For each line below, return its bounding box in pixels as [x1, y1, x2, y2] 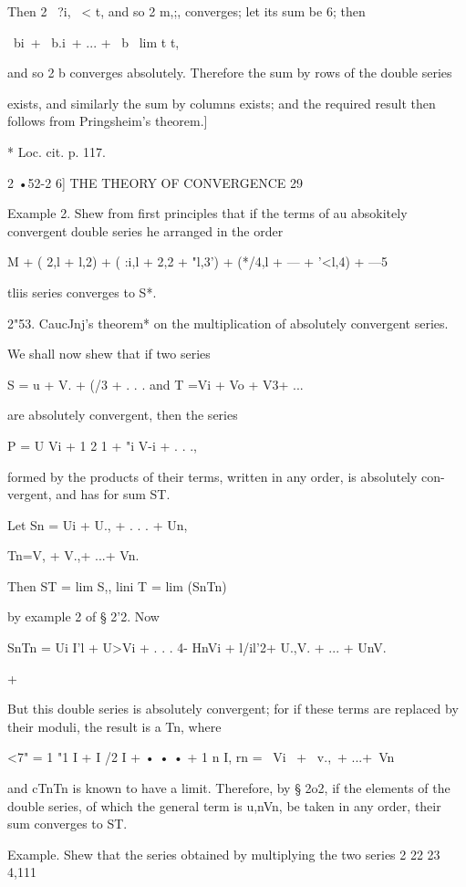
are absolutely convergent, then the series [7, 405, 238, 424]
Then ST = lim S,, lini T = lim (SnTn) [7, 576, 227, 595]
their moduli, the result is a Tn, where [7, 716, 222, 736]
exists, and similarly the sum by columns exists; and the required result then [7, 93, 436, 112]
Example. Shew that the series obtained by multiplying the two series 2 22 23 [7, 844, 440, 863]
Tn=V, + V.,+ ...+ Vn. [7, 546, 140, 565]
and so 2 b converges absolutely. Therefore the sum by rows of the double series [7, 63, 452, 82]
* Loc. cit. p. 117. [7, 141, 106, 161]
